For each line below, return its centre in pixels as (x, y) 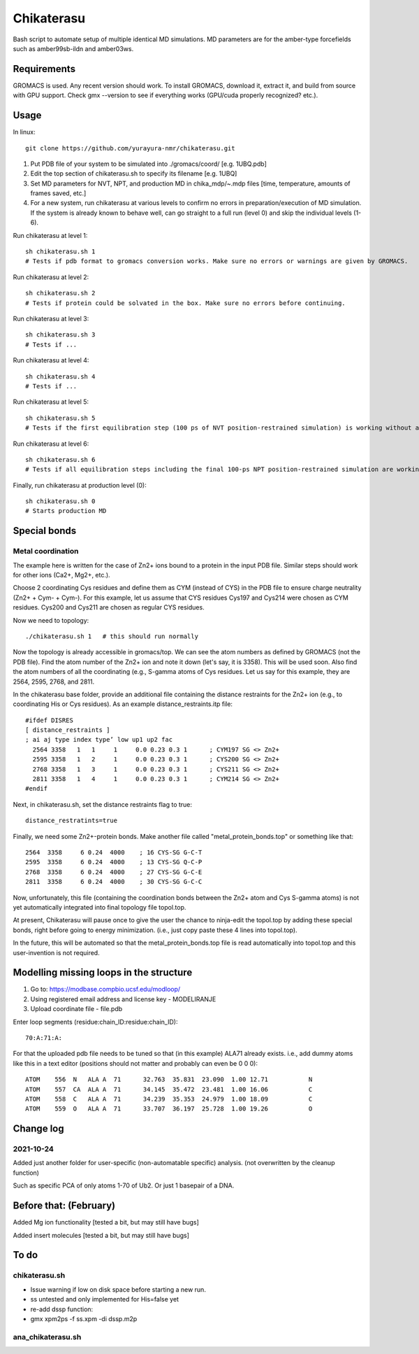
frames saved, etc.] (58, 193)
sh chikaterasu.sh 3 (60, 335)
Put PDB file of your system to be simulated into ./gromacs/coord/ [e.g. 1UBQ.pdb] (148, 164)
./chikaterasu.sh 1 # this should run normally (112, 636)
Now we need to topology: (51, 620)
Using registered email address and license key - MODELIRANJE (123, 999)
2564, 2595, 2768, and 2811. (53, 682)
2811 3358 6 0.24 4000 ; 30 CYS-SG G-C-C (114, 882)
